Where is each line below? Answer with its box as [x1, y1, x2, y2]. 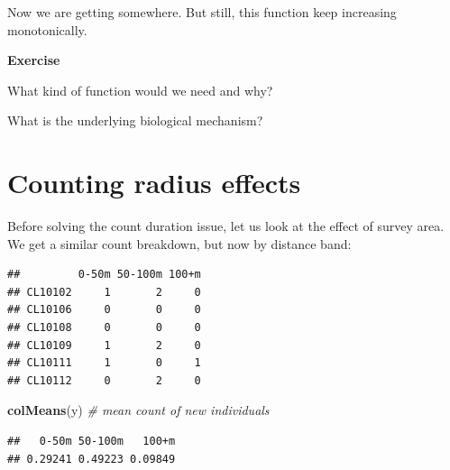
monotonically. [7, 20, 87, 39]
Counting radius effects [7, 164, 301, 201]
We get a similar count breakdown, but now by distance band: [7, 234, 352, 253]
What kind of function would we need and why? [7, 80, 273, 99]
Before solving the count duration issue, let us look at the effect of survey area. [7, 217, 445, 235]
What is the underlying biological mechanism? [7, 111, 263, 130]
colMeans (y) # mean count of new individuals [7, 401, 270, 419]
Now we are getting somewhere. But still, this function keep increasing [7, 3, 397, 21]
